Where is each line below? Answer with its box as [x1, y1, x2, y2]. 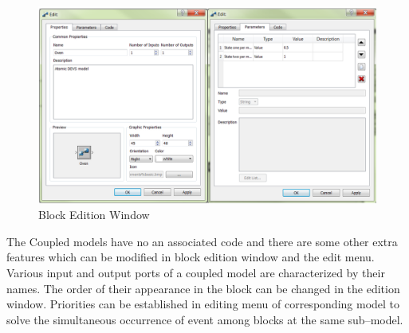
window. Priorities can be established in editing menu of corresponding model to [6, 296, 400, 312]
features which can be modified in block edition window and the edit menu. [6, 249, 375, 265]
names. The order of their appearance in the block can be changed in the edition [6, 280, 400, 296]
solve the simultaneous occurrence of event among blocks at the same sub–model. [6, 311, 403, 327]
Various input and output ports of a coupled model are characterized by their [6, 264, 385, 280]
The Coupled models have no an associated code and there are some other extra [6, 233, 398, 249]
